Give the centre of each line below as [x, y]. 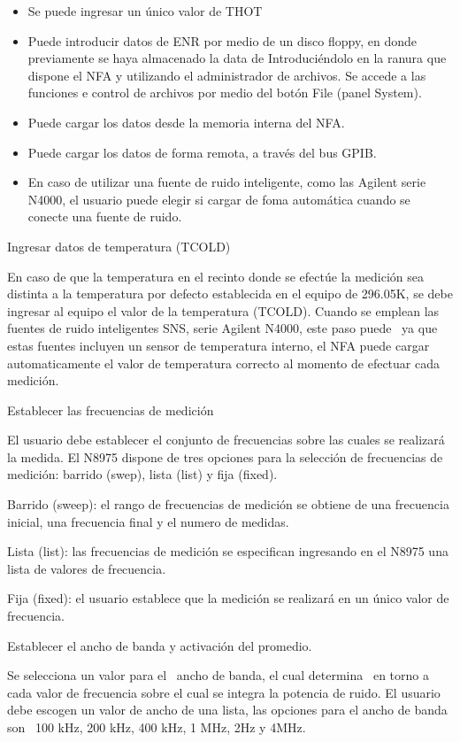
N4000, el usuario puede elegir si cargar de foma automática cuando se [219, 199]
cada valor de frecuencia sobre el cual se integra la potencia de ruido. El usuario [224, 692]
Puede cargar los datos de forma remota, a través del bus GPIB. [202, 152]
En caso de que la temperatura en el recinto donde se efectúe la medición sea [216, 276]
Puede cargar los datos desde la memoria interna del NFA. [186, 122]
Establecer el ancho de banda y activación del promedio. [160, 645]
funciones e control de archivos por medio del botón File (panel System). [225, 93]
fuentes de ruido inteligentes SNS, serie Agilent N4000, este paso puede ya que [222, 328]
